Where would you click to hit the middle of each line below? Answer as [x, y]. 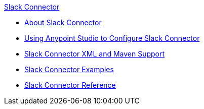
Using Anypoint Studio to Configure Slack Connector [112, 38]
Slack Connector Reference [70, 85]
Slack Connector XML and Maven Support [95, 54]
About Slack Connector [63, 22]
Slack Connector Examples [69, 69]
